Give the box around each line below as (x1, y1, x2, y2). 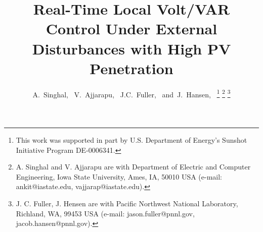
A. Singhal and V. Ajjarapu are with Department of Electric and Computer (16, 161, 251, 172)
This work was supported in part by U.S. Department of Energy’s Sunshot (16, 134, 247, 145)
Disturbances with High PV (32, 38, 231, 59)
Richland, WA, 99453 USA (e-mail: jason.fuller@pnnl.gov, (16, 208, 195, 218)
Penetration (90, 57, 173, 78)
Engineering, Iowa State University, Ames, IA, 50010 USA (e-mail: (16, 171, 222, 182)
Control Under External (46, 18, 217, 39)
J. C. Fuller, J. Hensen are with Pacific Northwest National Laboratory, (16, 198, 238, 208)
